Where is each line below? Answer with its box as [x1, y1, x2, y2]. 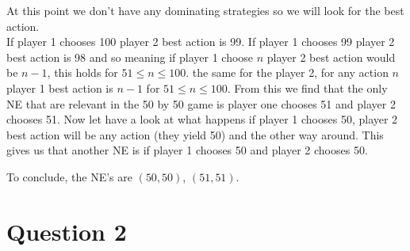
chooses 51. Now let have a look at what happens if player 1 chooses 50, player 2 [6, 111, 398, 127]
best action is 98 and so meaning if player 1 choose [6, 48, 254, 65]
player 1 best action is [6, 79, 113, 96]
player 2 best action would [266, 48, 396, 65]
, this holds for [47, 64, 118, 81]
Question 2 [6, 215, 127, 247]
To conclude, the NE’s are [6, 168, 132, 184]
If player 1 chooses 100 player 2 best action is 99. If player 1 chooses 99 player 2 [6, 33, 395, 50]
